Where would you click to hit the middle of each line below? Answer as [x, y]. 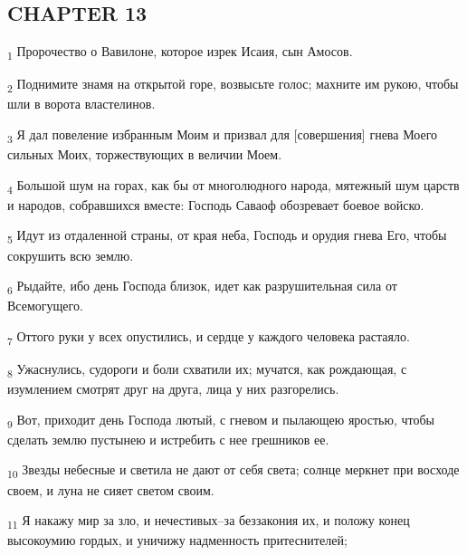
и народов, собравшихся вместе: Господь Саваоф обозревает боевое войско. [216, 204]
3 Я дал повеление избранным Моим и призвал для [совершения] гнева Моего [223, 135]
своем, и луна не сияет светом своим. [111, 489]
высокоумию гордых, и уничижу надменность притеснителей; [177, 540]
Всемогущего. [45, 306]
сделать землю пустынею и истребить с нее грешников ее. [168, 439]
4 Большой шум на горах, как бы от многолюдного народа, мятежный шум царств [233, 186]
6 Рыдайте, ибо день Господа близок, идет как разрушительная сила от [202, 287]
